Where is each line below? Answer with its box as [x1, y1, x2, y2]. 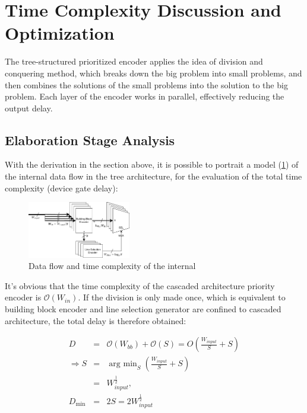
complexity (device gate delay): [5, 181, 118, 194]
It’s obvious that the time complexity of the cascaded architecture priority [5, 279, 275, 292]
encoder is [5, 291, 42, 303]
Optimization [5, 21, 115, 45]
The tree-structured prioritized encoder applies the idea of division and [5, 55, 263, 68]
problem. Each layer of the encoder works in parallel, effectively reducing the [5, 90, 284, 103]
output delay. [5, 101, 53, 114]
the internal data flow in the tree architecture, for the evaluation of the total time [5, 170, 302, 183]
